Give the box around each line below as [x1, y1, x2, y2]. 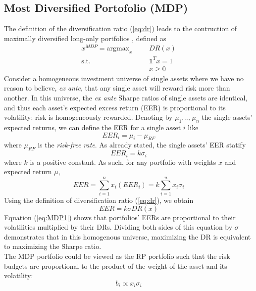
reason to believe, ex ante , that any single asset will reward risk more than [4, 83, 230, 93]
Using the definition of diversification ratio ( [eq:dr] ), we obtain [4, 194, 194, 205]
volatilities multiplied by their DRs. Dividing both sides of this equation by [4, 222, 233, 232]
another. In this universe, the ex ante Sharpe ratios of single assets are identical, [4, 93, 248, 103]
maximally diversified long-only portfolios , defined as [4, 33, 166, 43]
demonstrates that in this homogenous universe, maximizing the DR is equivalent [4, 231, 251, 242]
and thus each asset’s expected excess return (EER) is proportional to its [4, 102, 226, 112]
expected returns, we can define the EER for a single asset [4, 122, 181, 133]
